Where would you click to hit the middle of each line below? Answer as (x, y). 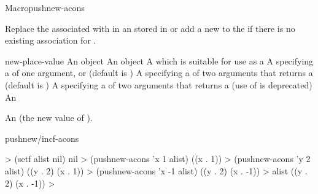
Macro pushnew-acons (45, 7)
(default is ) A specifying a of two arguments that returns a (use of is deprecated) (159, 84)
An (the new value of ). (49, 118)
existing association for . (51, 40)
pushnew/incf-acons (42, 138)
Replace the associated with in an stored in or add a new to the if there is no (150, 28)
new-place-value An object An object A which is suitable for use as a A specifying (159, 60)
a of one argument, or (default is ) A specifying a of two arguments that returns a (159, 73)
